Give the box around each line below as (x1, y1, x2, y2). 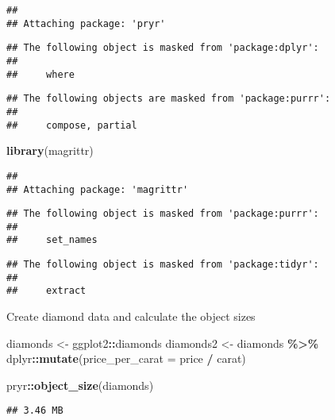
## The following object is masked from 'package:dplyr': (6, 42, 319, 54)
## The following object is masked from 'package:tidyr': (6, 259, 319, 271)
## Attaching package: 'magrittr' (6, 183, 189, 195)
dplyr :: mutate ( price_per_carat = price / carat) (6, 350, 246, 367)
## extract (6, 285, 87, 297)
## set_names (6, 234, 98, 246)
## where (6, 68, 75, 80)
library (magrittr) (6, 142, 94, 159)
